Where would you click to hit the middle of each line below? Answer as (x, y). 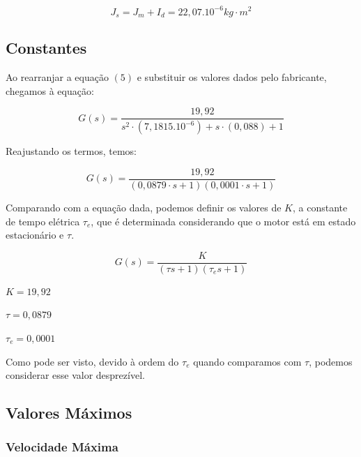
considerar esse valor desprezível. (75, 375)
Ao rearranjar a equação (57, 77)
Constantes (46, 48)
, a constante (320, 207)
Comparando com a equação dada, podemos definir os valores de (144, 207)
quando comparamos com (247, 361)
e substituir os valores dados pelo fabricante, (232, 77)
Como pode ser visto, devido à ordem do (92, 361)
